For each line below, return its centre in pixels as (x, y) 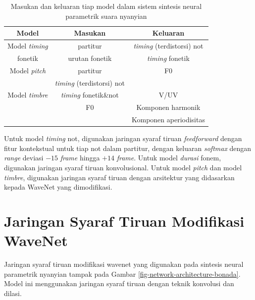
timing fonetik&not (90, 95)
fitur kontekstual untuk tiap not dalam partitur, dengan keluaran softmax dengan (128, 148)
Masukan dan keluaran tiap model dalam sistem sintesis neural (106, 6)
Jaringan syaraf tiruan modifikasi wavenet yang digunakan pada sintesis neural (124, 264)
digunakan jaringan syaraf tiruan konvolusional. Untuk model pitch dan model (123, 167)
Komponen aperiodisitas (168, 120)
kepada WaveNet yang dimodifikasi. (58, 187)
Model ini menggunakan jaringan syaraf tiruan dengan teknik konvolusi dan (119, 283)
